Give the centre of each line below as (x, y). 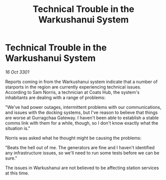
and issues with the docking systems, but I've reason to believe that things (82, 112)
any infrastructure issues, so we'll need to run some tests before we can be (82, 153)
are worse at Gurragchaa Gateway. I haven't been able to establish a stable (82, 117)
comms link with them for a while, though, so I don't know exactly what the (82, 123)
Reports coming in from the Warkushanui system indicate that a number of (82, 82)
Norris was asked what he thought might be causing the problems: (73, 138)
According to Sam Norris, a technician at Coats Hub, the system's (73, 92)
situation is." (18, 128)
